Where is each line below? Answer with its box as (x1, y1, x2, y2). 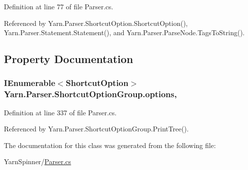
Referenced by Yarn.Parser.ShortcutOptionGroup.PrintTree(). (4, 124, 189, 134)
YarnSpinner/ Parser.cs (4, 156, 71, 167)
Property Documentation (4, 51, 134, 66)
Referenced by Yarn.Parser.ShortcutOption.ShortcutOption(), (4, 18, 188, 28)
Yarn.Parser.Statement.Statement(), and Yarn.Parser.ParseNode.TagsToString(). (4, 27, 245, 38)
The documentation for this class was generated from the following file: (4, 140, 216, 150)
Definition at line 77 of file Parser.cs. (4, 1, 114, 11)
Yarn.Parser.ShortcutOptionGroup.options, (4, 88, 177, 100)
